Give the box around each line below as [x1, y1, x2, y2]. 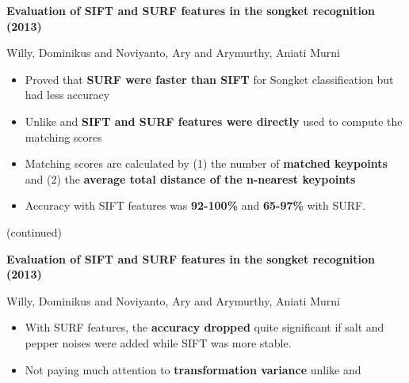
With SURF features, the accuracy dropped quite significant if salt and [25, 319, 384, 336]
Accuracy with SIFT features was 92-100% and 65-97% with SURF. [25, 197, 366, 214]
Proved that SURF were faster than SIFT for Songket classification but [25, 70, 394, 87]
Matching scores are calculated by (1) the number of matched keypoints [25, 155, 388, 172]
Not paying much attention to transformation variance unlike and [25, 361, 361, 377]
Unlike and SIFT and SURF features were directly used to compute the [25, 112, 403, 129]
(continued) [6, 223, 63, 240]
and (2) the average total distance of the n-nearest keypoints [25, 170, 356, 187]
